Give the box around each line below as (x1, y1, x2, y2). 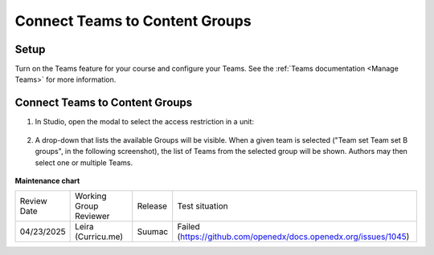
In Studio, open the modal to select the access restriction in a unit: (35, 117, 255, 127)
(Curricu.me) (75, 231, 124, 242)
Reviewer (75, 211, 110, 222)
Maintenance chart (14, 176, 80, 185)
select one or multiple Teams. (35, 157, 133, 168)
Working (75, 191, 107, 202)
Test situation (177, 200, 228, 212)
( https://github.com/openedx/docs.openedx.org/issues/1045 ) (177, 231, 410, 242)
